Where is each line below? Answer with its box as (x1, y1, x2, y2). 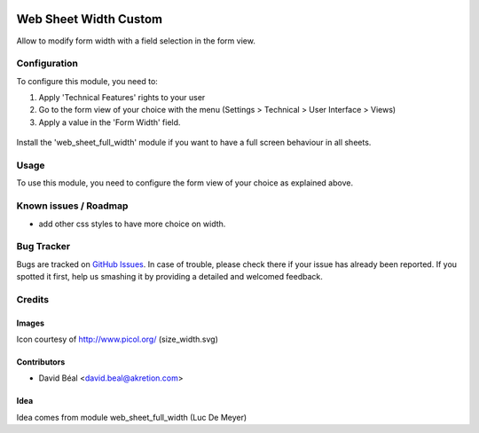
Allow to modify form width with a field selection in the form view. (16, 35, 256, 46)
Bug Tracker (16, 240, 71, 253)
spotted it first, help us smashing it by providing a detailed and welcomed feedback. (16, 272, 323, 282)
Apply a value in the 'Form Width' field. (38, 116, 181, 128)
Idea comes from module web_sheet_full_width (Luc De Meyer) (16, 412, 247, 422)
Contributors (16, 356, 66, 367)
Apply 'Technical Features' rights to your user (38, 92, 206, 103)
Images (16, 318, 44, 328)
